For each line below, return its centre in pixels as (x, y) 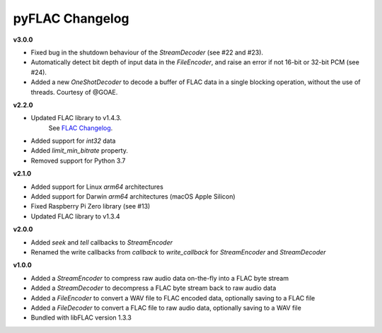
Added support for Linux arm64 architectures (97, 187)
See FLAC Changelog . (81, 128)
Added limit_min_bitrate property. (80, 151)
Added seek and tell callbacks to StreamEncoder (102, 242)
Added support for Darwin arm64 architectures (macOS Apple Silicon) (133, 197)
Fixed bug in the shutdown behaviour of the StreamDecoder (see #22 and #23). (147, 52)
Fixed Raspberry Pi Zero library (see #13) (91, 206)
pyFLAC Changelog (71, 18)
